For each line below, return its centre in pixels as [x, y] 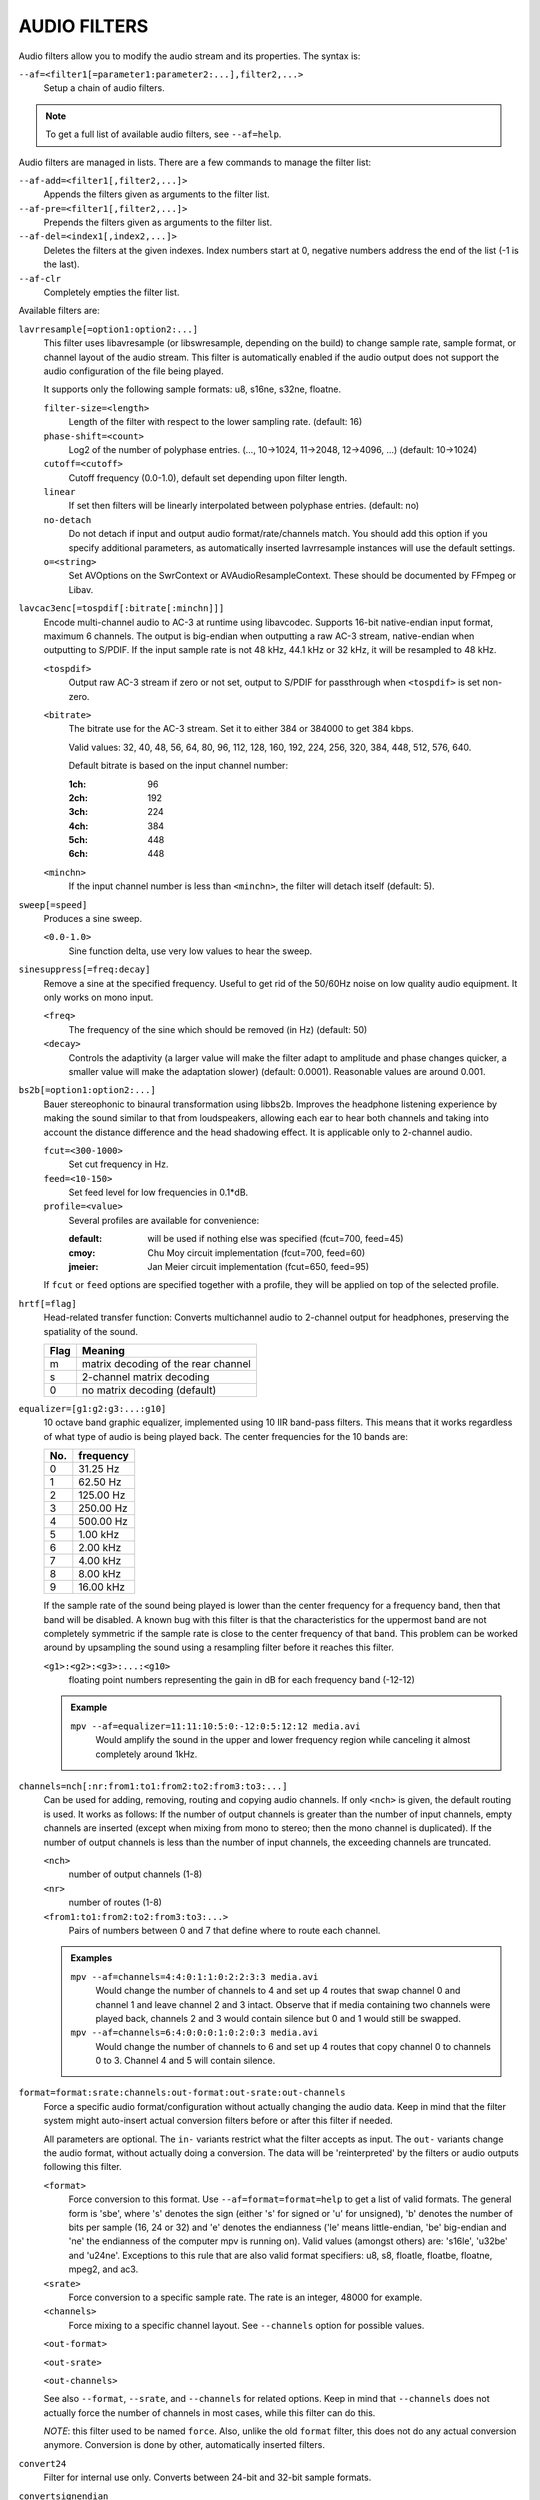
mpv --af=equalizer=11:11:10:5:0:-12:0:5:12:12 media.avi [215, 1726]
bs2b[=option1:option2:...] [87, 1090]
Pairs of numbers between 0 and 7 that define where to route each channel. [224, 1930]
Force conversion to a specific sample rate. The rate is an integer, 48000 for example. [245, 2297]
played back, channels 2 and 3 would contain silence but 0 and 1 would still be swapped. [278, 2018]
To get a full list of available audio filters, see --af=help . [163, 134]
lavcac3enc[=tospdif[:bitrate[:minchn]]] [121, 608]
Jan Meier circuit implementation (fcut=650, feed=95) [258, 1267]
